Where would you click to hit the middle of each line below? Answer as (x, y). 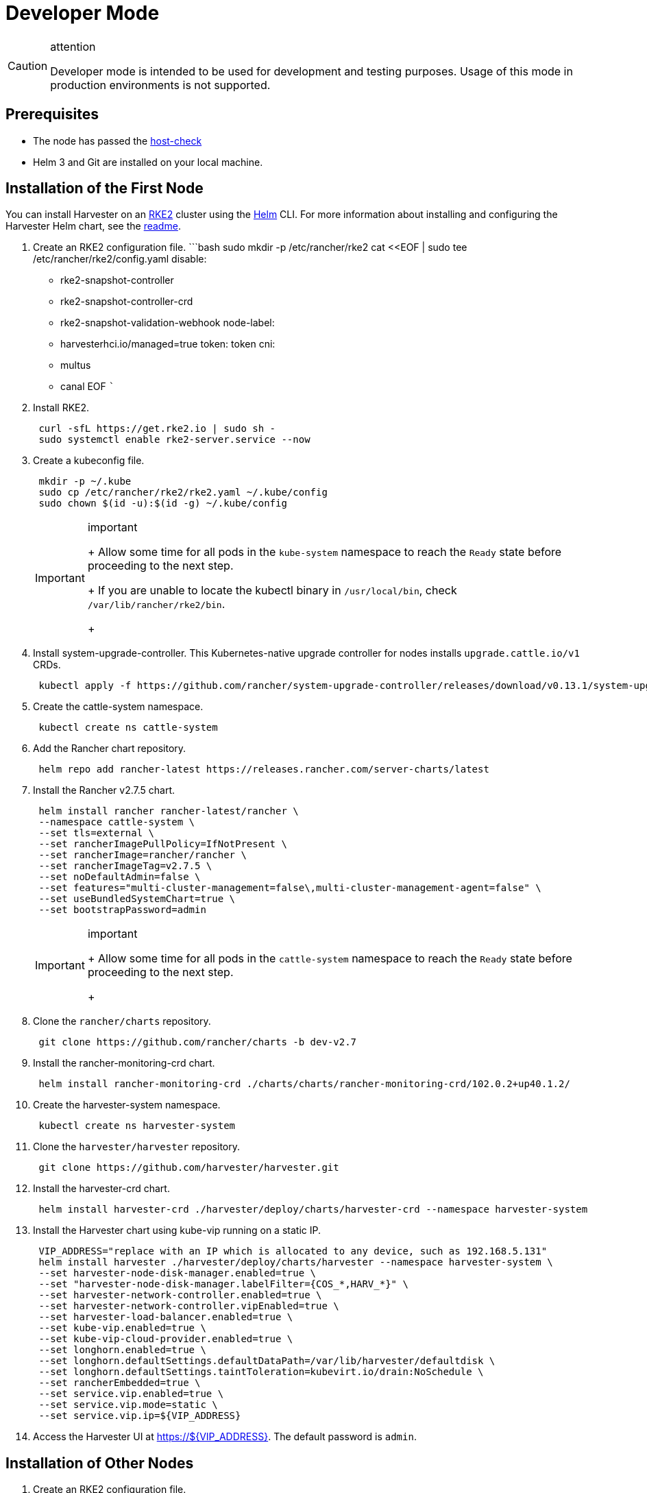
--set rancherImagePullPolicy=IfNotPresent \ (163, 844)
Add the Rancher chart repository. (110, 749)
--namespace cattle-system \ (117, 822)
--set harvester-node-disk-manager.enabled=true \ (178, 1273)
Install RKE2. (61, 408)
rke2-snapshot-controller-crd (127, 302)
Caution (28, 65)
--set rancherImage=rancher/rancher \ (143, 855)
